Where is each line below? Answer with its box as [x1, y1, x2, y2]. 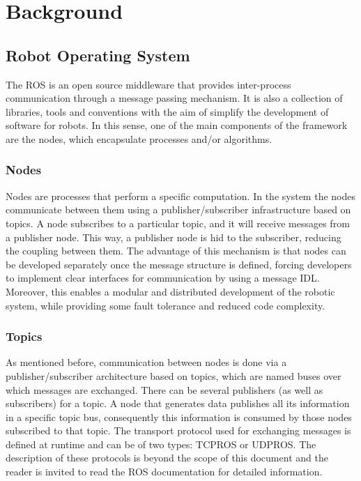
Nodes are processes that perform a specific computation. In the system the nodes [6, 188, 355, 203]
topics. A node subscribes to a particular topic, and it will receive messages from [6, 215, 350, 230]
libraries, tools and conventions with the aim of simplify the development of [6, 104, 329, 119]
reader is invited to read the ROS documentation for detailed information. [6, 464, 323, 479]
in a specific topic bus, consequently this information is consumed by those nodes [6, 409, 352, 424]
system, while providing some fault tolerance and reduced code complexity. [6, 298, 325, 312]
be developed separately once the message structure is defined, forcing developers [6, 257, 352, 271]
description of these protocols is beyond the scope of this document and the [6, 450, 328, 465]
